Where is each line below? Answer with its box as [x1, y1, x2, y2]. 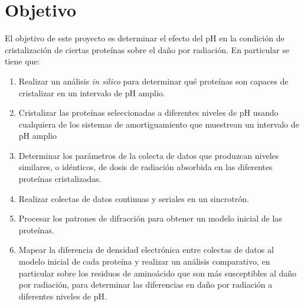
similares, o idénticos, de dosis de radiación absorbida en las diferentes [18, 161, 273, 173]
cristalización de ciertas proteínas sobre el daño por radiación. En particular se [5, 43, 289, 56]
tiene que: [5, 55, 40, 67]
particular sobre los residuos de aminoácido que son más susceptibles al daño [18, 266, 297, 279]
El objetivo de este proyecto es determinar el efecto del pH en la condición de [5, 32, 285, 44]
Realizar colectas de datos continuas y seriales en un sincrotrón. [18, 192, 249, 204]
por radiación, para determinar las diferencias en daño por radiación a [18, 278, 273, 291]
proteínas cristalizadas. [18, 172, 102, 185]
